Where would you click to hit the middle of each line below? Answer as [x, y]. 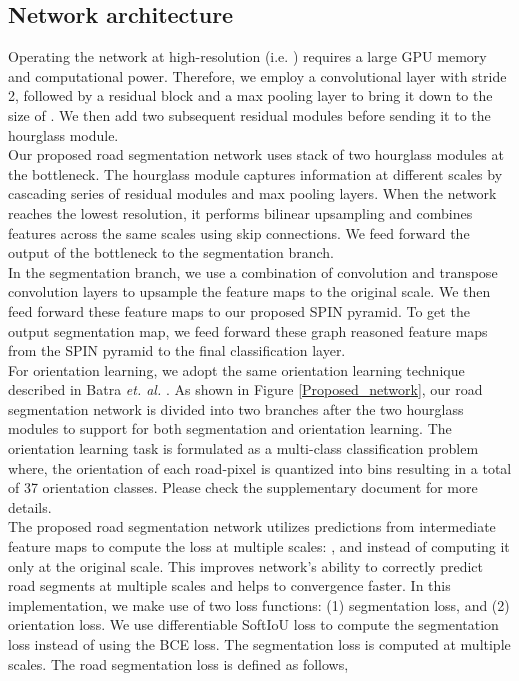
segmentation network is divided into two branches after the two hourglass [236, 408]
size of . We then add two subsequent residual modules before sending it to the [249, 114]
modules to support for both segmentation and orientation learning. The [230, 428]
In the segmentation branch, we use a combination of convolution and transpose [253, 271]
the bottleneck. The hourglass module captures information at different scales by [255, 173]
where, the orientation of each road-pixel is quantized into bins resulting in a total [260, 467]
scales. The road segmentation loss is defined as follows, [178, 663]
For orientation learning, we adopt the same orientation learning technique [236, 369]
